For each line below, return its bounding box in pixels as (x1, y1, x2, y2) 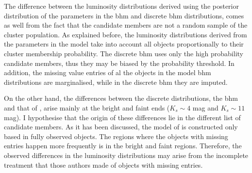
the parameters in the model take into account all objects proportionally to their (4, 39, 244, 49)
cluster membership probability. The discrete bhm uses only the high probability (4, 48, 243, 58)
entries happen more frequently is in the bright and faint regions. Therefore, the (4, 141, 242, 151)
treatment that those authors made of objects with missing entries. (4, 159, 203, 170)
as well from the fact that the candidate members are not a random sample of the (4, 20, 248, 30)
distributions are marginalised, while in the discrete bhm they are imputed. (4, 77, 228, 87)
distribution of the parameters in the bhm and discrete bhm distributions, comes (4, 10, 244, 20)
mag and (192, 102, 218, 112)
